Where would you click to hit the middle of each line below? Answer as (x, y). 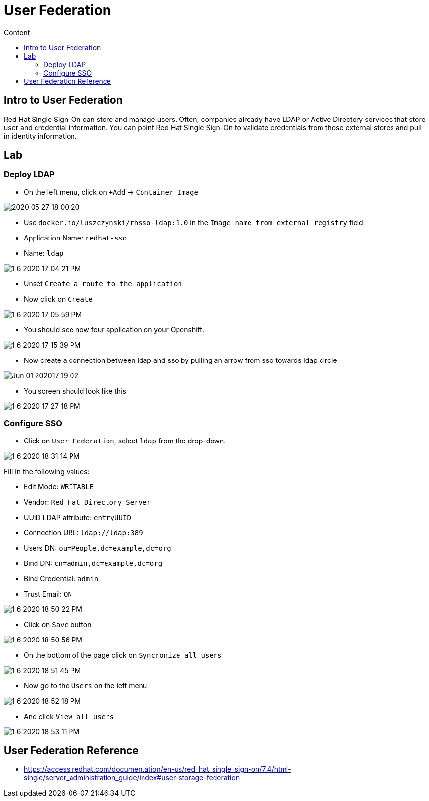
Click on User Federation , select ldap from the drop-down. (125, 441)
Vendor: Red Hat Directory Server (87, 502)
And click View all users (69, 716)
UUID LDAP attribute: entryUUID (77, 517)
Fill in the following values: (47, 471)
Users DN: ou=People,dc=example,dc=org (97, 548)
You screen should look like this (75, 391)
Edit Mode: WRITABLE (59, 486)
